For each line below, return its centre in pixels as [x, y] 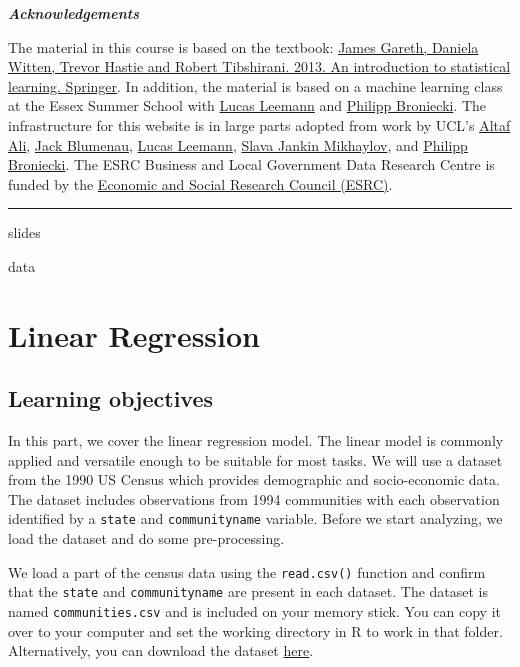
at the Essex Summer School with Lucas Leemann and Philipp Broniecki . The [247, 105]
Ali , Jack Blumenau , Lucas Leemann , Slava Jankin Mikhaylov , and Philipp [238, 144]
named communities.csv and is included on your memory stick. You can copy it [255, 611]
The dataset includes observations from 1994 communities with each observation [254, 498]
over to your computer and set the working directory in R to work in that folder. [255, 630]
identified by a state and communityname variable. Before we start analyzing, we [255, 518]
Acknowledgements [74, 13]
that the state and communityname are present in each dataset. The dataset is [248, 591]
